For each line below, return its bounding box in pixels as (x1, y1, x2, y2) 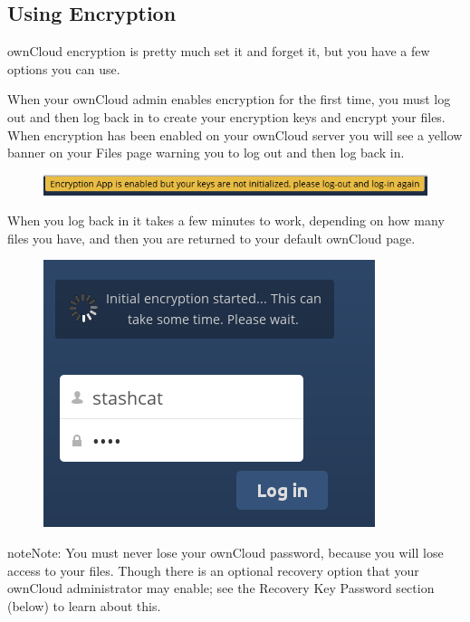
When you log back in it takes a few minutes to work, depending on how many (7, 211, 445, 230)
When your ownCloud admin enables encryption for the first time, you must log (7, 90, 451, 109)
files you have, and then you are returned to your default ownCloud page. (7, 228, 416, 247)
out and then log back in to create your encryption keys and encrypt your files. (7, 107, 446, 126)
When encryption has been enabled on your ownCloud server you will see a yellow (7, 125, 463, 144)
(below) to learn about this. (7, 596, 161, 615)
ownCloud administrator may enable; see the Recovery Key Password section (7, 579, 435, 598)
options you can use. (7, 59, 120, 78)
